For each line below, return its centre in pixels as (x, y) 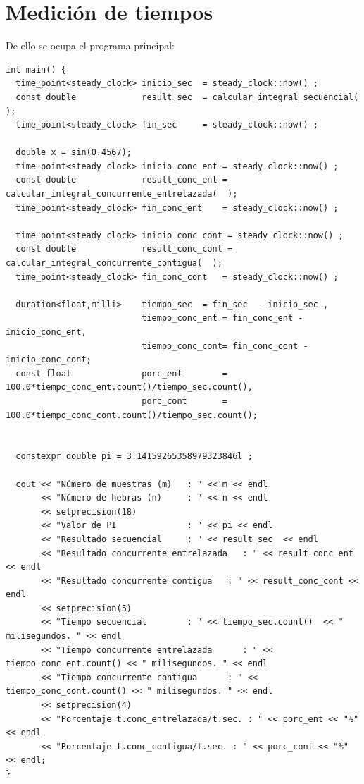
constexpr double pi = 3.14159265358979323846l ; (134, 457)
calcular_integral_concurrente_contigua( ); (114, 263)
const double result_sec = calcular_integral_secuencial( (187, 97)
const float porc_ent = (121, 373)
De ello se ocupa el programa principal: (90, 45)
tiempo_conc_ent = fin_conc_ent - (222, 318)
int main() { (36, 69)
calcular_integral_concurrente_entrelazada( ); (122, 194)
